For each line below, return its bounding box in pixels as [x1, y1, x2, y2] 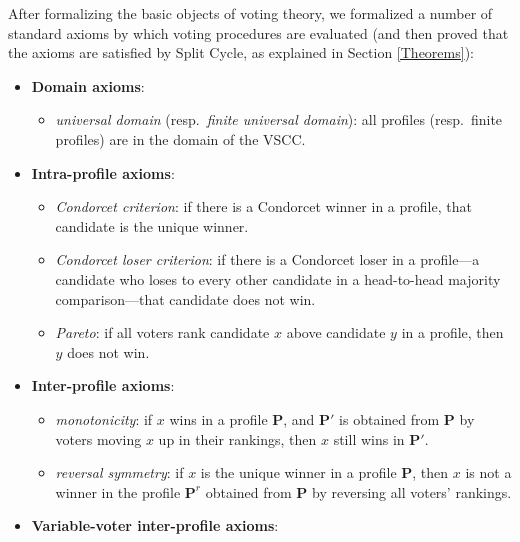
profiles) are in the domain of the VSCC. [55, 128, 306, 149]
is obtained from [339, 408, 440, 429]
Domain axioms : [31, 75, 145, 96]
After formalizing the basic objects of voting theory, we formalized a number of [8, 3, 493, 23]
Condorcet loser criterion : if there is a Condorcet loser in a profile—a [55, 249, 480, 270]
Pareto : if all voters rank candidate [55, 322, 270, 343]
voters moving [55, 428, 142, 449]
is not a [465, 462, 512, 483]
